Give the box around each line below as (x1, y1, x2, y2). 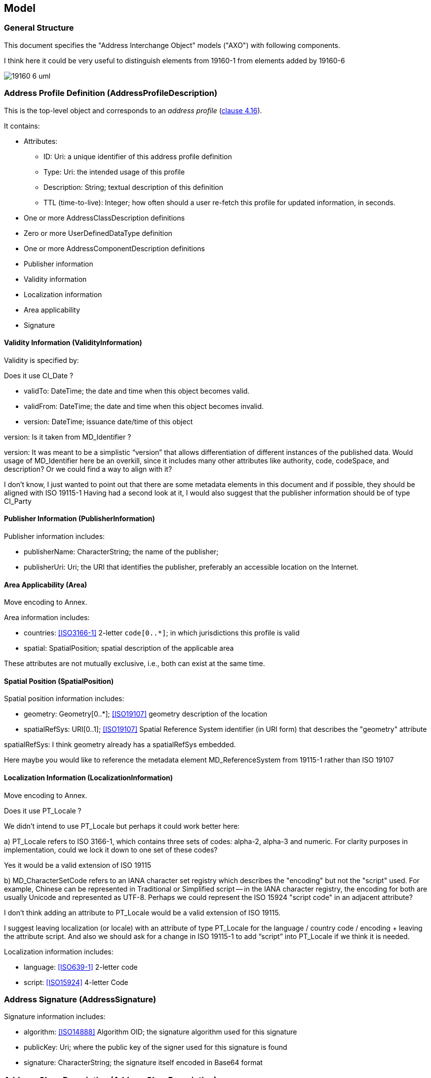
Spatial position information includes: (4, 694, 124, 703)
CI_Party (4, 496, 32, 505)
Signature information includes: (4, 1012, 106, 1021)
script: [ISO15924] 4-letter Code (24, 978, 128, 987)
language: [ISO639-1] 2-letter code (24, 962, 138, 971)
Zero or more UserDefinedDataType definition (24, 228, 172, 237)
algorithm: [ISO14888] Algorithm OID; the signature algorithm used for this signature (24, 1028, 297, 1036)
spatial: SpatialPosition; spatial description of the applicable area (24, 644, 234, 653)
